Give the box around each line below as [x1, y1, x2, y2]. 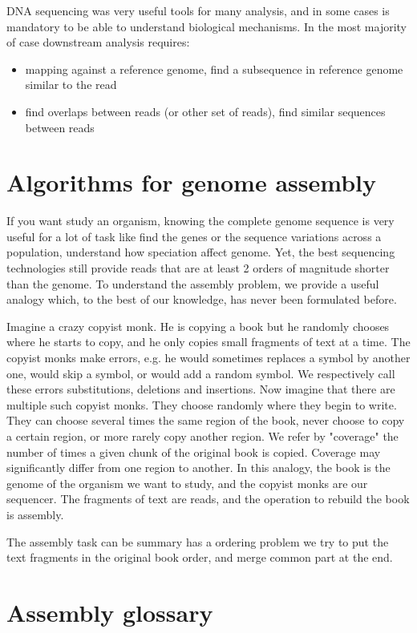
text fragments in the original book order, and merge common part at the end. [6, 549, 393, 566]
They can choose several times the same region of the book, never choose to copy [6, 412, 405, 429]
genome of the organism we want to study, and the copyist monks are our [6, 474, 368, 491]
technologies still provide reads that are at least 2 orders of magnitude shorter [6, 260, 390, 276]
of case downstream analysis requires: [6, 34, 190, 50]
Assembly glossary [6, 595, 213, 628]
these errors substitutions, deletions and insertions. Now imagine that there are [6, 381, 395, 397]
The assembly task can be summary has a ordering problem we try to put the [6, 533, 389, 550]
